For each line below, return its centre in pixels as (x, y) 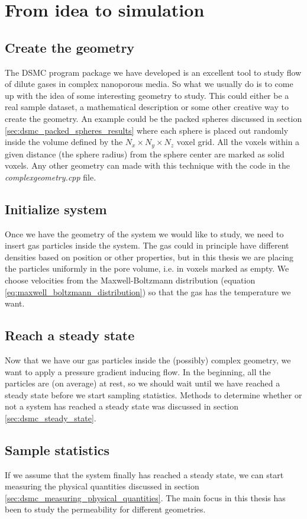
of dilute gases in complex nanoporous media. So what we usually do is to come (149, 84)
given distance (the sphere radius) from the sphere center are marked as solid (145, 154)
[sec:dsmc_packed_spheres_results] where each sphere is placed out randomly (147, 130)
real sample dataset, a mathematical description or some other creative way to (147, 107)
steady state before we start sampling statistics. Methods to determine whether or (153, 394)
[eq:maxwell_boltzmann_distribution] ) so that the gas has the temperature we (148, 291)
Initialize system (56, 209)
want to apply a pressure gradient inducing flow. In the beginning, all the (138, 371)
